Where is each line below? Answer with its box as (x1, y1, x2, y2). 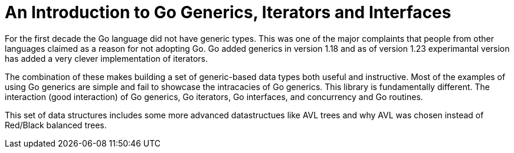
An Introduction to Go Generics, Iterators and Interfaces (5, 2, 451, 22)
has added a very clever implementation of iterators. (5, 53, 208, 64)
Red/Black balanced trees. (5, 119, 107, 130)
